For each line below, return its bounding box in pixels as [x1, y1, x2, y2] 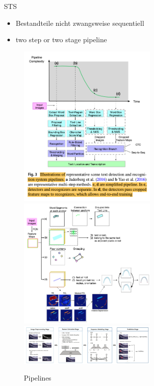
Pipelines [24, 373, 52, 383]
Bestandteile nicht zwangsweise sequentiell [15, 17, 145, 28]
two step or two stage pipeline [15, 34, 107, 45]
